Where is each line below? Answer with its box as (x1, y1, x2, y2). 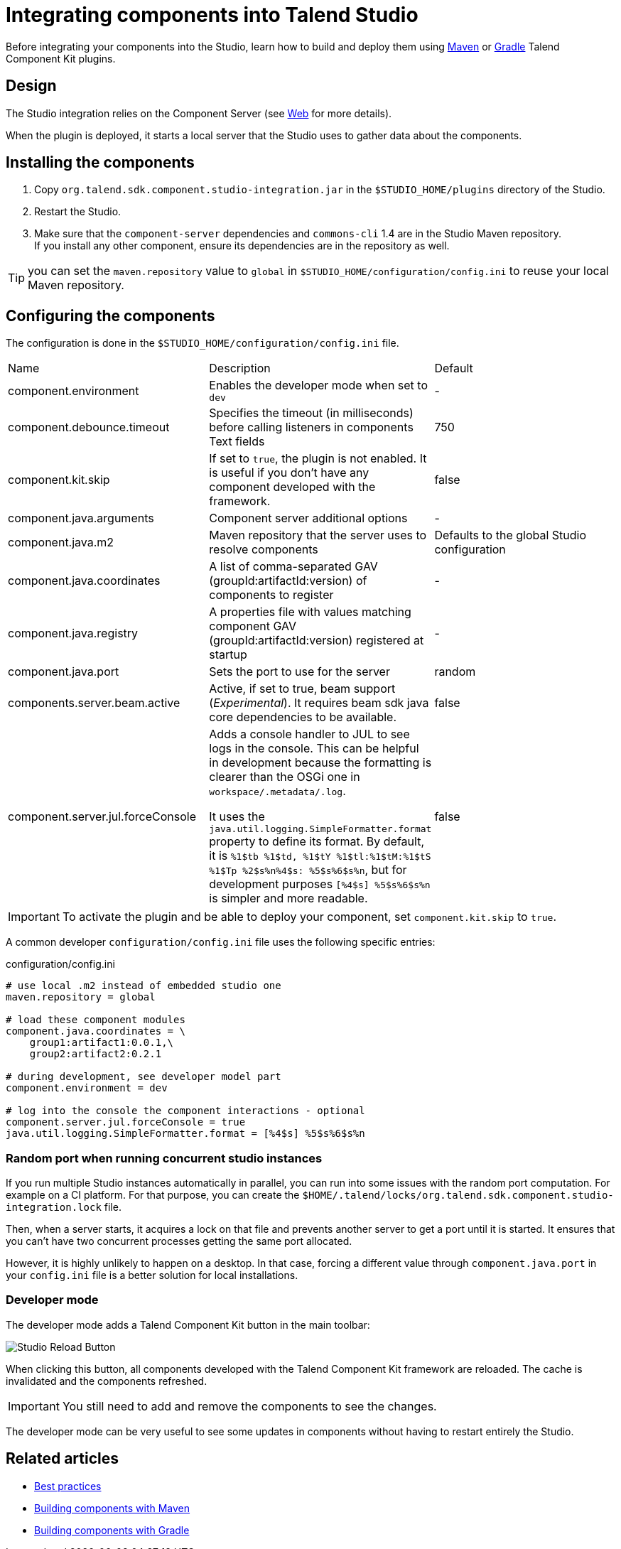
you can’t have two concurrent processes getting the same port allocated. (6, 1235, 352, 1248)
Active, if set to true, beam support (209, 681, 396, 696)
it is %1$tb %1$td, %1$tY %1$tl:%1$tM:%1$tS (209, 848, 431, 863)
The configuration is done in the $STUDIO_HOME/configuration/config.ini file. (6, 337, 399, 350)
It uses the (209, 809, 265, 824)
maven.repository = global (6, 991, 156, 1003)
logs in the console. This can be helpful (209, 741, 419, 756)
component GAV (209, 619, 296, 634)
